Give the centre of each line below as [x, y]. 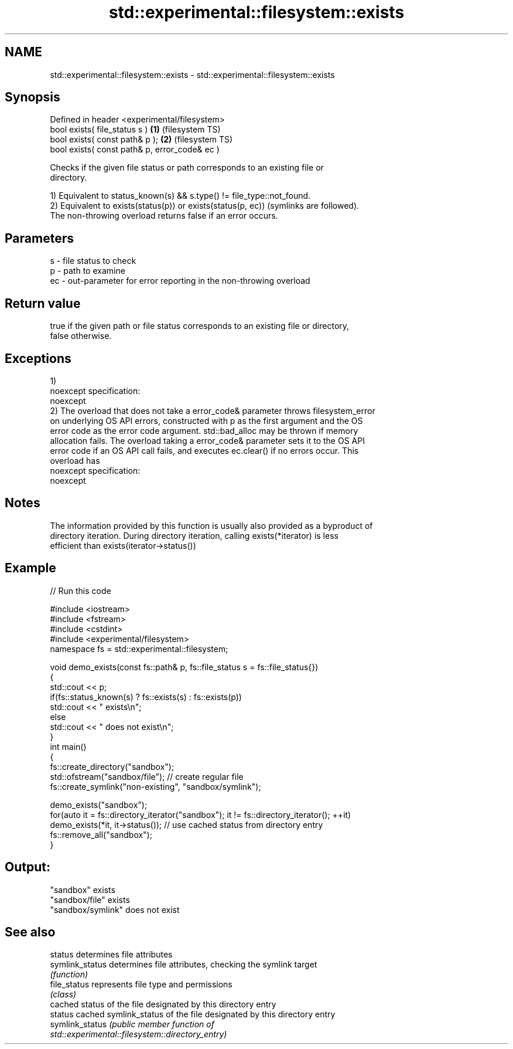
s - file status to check [93, 261]
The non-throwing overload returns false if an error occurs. [164, 216]
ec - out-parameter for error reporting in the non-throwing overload [180, 281]
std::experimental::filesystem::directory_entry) [138, 1034]
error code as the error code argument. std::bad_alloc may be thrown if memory [204, 430]
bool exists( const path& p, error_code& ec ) [135, 150]
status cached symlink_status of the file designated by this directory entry [193, 1014]
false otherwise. [81, 336]
